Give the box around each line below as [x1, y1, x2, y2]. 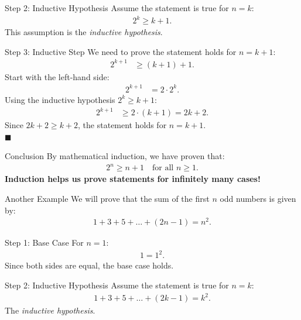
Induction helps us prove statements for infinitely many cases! [5, 173, 261, 185]
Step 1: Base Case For [5, 236, 84, 249]
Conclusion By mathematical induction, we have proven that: [5, 150, 225, 162]
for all [152, 164, 174, 173]
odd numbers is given [220, 192, 296, 204]
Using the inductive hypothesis [5, 93, 115, 105]
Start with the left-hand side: [5, 70, 110, 82]
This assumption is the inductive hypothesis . [5, 26, 163, 38]
